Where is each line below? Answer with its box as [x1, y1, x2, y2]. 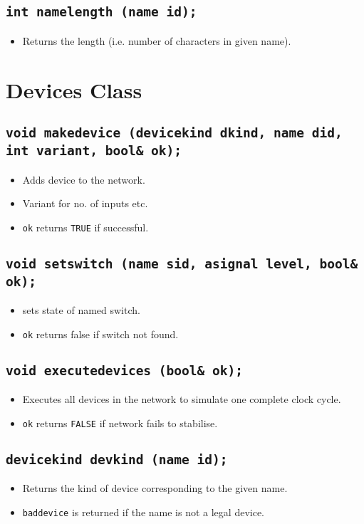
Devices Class [6, 75, 142, 104]
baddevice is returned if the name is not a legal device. [22, 504, 264, 519]
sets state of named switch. [22, 303, 140, 318]
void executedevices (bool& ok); [6, 362, 244, 378]
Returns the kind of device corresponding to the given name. [22, 481, 288, 496]
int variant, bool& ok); [6, 143, 182, 159]
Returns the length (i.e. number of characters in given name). [22, 33, 291, 48]
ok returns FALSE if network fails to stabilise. [22, 415, 218, 430]
